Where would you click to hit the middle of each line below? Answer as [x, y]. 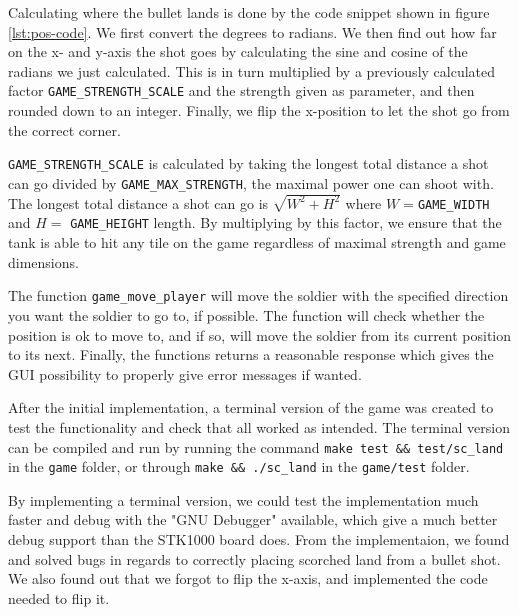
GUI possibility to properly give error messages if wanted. [185, 373]
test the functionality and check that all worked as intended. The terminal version [259, 426]
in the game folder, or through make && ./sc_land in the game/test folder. [239, 466]
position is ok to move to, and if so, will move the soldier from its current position [260, 334]
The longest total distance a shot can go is [138, 202]
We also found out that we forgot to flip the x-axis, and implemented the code [248, 578]
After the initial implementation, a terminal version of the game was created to [251, 407]
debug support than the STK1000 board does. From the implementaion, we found [259, 539]
